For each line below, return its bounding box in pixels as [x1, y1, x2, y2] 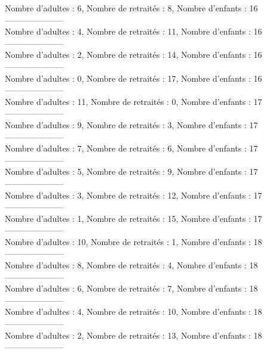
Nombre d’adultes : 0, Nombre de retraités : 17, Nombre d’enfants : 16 [5, 72, 262, 84]
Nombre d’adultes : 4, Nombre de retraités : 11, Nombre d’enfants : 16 [5, 25, 262, 38]
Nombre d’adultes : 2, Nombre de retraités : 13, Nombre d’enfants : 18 [5, 329, 262, 341]
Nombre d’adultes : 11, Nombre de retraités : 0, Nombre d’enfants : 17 [5, 95, 262, 107]
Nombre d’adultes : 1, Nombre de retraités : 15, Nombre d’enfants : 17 [5, 212, 262, 224]
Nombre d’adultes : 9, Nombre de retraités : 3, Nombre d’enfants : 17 [5, 118, 258, 131]
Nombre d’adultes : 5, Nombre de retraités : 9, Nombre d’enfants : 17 [5, 165, 258, 178]
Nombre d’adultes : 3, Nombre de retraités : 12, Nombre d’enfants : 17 [5, 188, 262, 201]
